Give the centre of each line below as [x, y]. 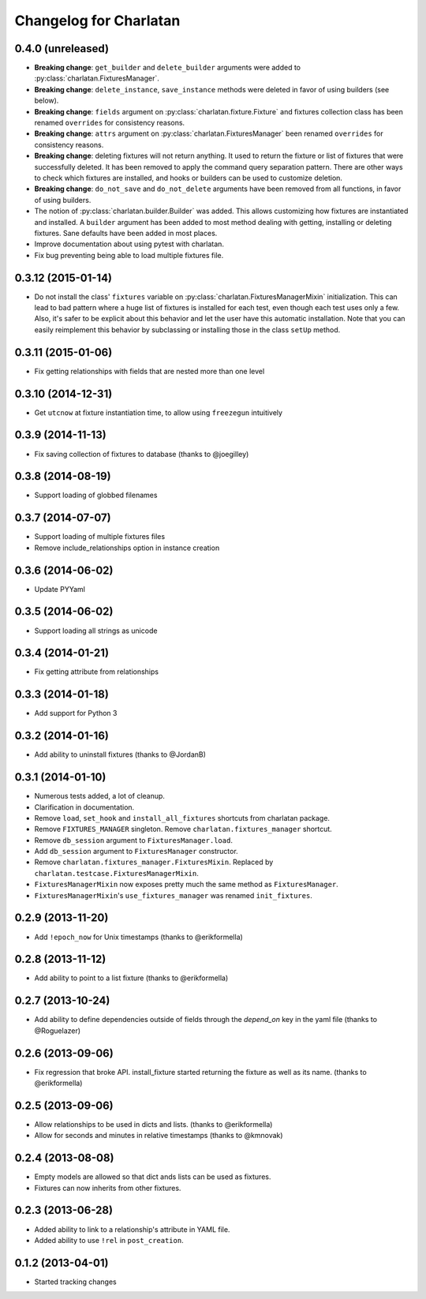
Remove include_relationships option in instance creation [127, 548]
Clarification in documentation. [84, 807]
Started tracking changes [76, 1282]
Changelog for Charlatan [97, 21]
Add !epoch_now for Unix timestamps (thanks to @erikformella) [139, 937]
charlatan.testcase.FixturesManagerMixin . [116, 873]
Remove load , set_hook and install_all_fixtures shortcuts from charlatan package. [182, 818]
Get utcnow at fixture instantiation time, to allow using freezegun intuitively [159, 412]
